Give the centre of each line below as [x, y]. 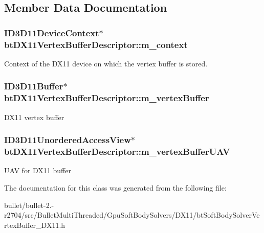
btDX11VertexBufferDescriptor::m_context [96, 44]
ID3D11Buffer [34, 86]
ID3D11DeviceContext [52, 32]
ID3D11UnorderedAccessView [68, 140]
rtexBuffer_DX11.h [35, 225]
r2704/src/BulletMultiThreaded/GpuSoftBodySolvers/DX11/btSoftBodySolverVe [132, 215]
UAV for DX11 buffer [38, 170]
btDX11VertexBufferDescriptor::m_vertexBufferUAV [117, 152]
